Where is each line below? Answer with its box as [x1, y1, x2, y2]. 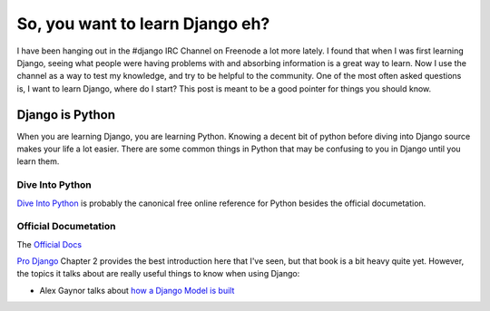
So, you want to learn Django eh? [16, 14, 270, 34]
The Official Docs [16, 238, 82, 249]
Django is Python [16, 107, 116, 122]
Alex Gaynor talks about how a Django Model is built [39, 285, 235, 296]
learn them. [16, 156, 60, 167]
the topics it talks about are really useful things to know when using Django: [16, 268, 300, 279]
